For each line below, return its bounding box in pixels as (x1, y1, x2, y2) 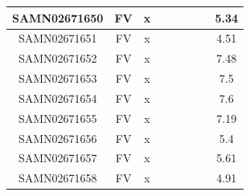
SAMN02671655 (18, 109, 97, 126)
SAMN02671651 (18, 30, 97, 47)
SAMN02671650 (12, 9, 104, 26)
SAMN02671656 (18, 129, 97, 146)
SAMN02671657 (18, 149, 97, 166)
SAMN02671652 (18, 50, 97, 67)
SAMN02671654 (18, 89, 97, 106)
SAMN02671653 (18, 70, 97, 87)
